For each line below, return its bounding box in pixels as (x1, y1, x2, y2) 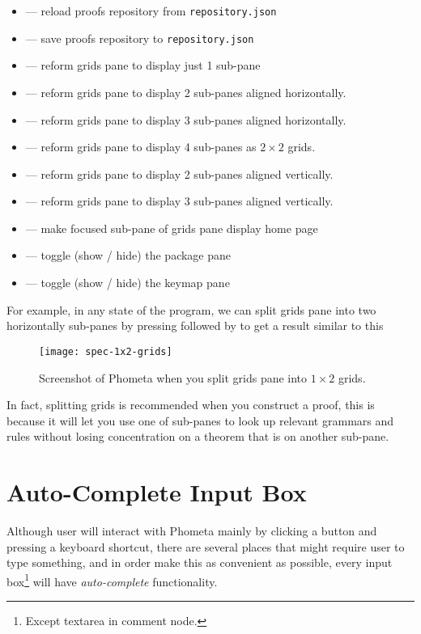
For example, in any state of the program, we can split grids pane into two (6, 301, 376, 318)
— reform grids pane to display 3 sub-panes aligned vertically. (25, 192, 334, 209)
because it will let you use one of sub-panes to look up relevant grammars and (6, 412, 394, 429)
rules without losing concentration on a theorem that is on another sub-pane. (6, 428, 389, 445)
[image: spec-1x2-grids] (39, 345, 172, 357)
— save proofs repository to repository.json (25, 29, 254, 46)
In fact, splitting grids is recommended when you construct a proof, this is (6, 396, 375, 413)
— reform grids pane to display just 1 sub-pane (25, 57, 261, 74)
